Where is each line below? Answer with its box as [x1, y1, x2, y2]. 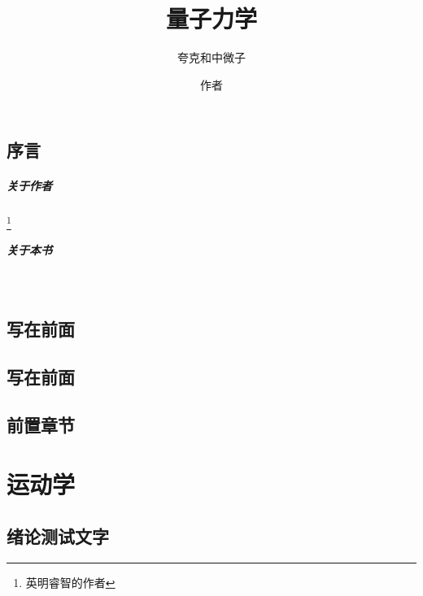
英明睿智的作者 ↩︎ [25, 573, 116, 590]
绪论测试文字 [7, 523, 109, 548]
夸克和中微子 [177, 49, 246, 66]
